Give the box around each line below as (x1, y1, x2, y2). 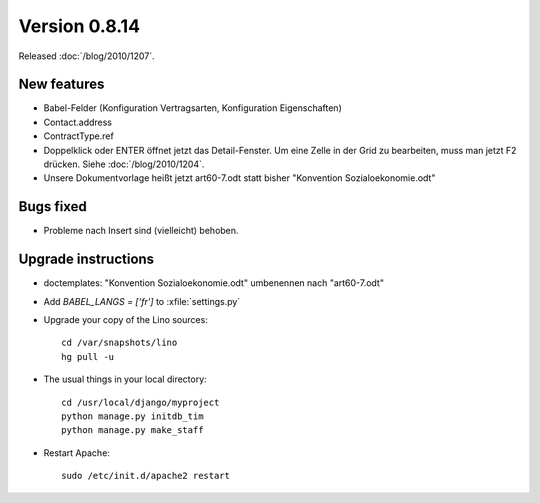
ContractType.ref (43, 130, 114, 142)
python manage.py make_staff (61, 425, 204, 436)
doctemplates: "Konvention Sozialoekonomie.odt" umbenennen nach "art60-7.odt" (43, 277, 385, 289)
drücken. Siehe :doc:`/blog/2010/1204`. (43, 158, 205, 170)
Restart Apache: (43, 446, 110, 459)
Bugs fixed (18, 198, 87, 215)
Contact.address (43, 116, 112, 128)
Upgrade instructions (18, 251, 155, 268)
